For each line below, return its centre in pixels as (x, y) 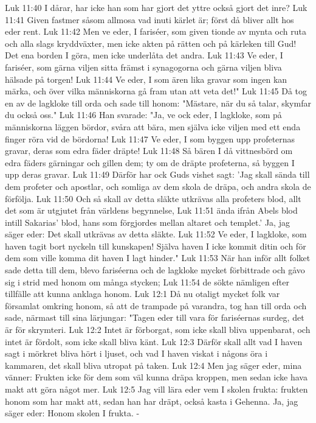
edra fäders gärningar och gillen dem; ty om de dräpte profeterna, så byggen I (150, 162)
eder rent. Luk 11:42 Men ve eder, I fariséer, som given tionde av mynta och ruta (156, 31)
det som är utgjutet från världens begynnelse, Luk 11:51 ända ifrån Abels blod (151, 210)
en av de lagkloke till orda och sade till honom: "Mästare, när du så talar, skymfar (158, 103)
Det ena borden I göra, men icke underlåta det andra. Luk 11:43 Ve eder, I (144, 55)
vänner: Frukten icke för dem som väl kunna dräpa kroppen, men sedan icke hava (156, 377)
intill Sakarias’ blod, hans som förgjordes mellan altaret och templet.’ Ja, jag (147, 222)
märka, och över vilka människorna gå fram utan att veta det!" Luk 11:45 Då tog (156, 91)
